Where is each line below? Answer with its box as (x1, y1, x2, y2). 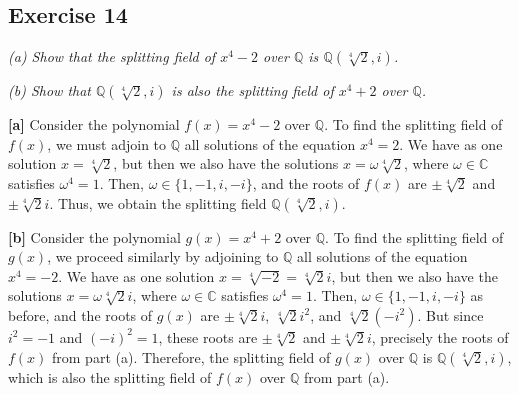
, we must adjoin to (47, 133, 167, 154)
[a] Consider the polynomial (8, 114, 180, 135)
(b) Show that (8, 80, 91, 101)
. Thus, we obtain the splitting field (49, 192, 267, 213)
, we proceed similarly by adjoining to (47, 246, 279, 267)
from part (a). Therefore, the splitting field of (52, 346, 331, 367)
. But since (417, 304, 484, 325)
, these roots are (158, 326, 258, 347)
